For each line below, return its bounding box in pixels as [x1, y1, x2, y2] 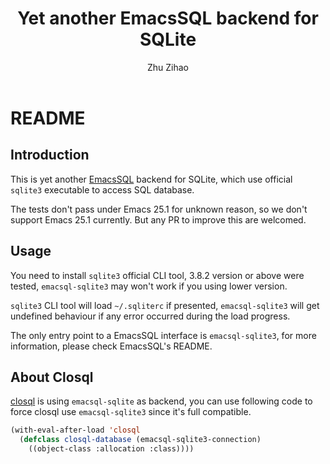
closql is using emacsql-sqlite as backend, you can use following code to [10, 395, 313, 407]
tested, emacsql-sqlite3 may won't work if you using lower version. [10, 280, 288, 292]
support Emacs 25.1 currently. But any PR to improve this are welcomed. [10, 213, 307, 226]
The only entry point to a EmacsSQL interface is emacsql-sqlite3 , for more [10, 329, 317, 341]
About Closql [10, 368, 94, 386]
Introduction [10, 147, 90, 164]
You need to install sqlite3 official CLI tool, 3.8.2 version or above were [10, 269, 305, 281]
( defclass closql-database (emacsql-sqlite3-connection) [19, 435, 262, 445]
